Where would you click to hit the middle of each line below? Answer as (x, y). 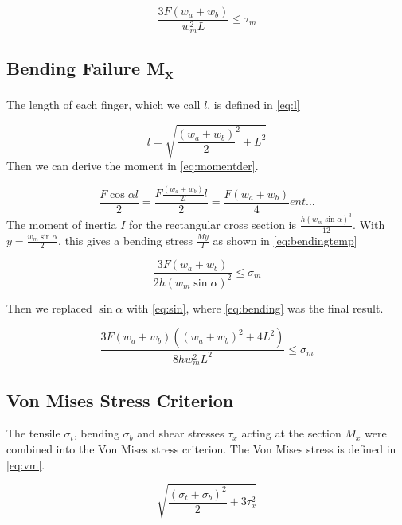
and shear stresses (181, 433)
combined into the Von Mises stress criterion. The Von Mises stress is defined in (201, 449)
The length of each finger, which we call (103, 105)
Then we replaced (49, 307)
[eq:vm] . (26, 464)
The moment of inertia (62, 224)
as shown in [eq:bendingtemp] (285, 240)
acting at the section (291, 433)
